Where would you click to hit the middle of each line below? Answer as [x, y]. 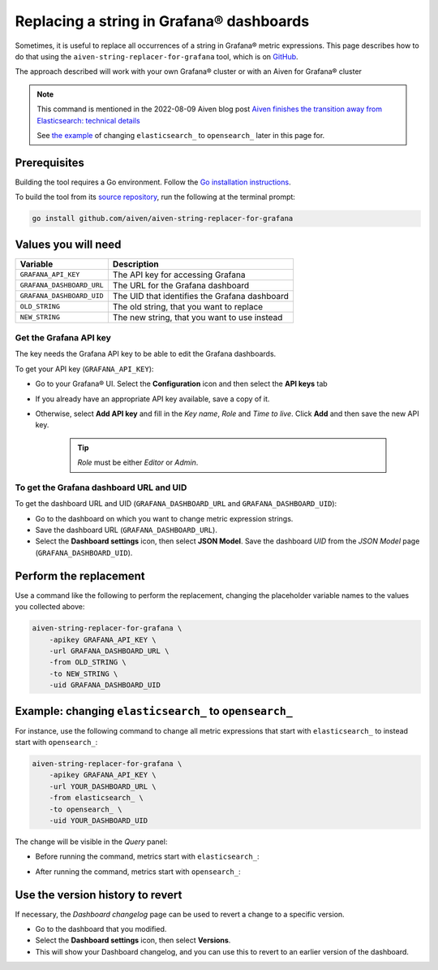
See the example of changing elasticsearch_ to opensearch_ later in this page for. [181, 135]
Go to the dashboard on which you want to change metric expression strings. [164, 518]
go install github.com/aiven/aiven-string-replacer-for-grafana [163, 219]
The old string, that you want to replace [188, 306]
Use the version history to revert [99, 895]
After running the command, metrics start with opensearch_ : [138, 871]
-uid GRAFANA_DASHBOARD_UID [105, 685]
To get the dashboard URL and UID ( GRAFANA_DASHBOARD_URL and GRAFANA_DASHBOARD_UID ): [176, 504]
